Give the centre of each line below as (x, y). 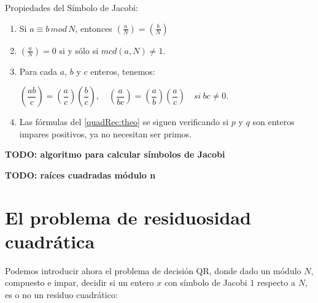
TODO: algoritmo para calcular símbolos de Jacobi (115, 154)
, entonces (94, 28)
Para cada (38, 71)
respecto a (276, 282)
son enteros (273, 122)
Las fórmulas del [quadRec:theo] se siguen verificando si (124, 122)
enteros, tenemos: (123, 71)
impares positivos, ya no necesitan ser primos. (105, 133)
